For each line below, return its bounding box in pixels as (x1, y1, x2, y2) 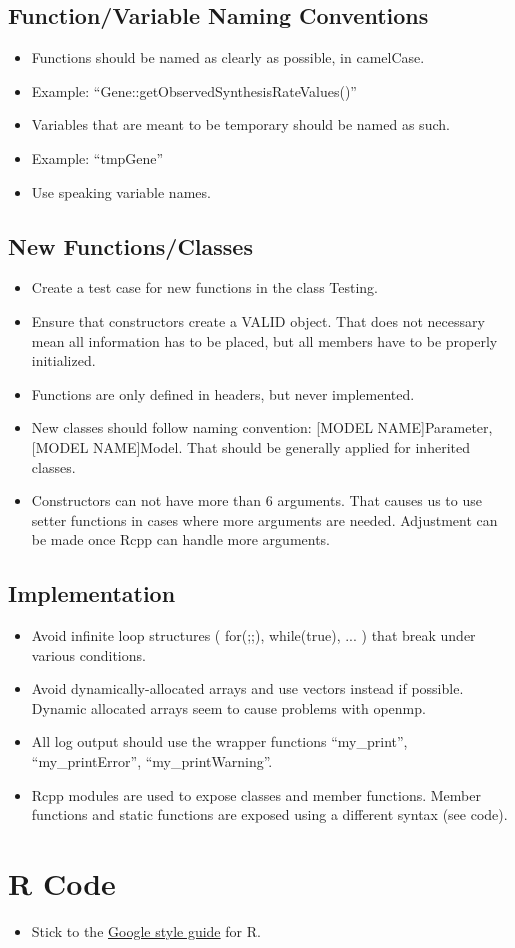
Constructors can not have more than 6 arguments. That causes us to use (31, 490, 482, 511)
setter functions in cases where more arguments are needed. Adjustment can (31, 509, 498, 530)
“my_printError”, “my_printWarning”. (31, 751, 273, 772)
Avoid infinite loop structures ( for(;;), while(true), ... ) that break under (31, 625, 476, 646)
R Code (8, 863, 116, 904)
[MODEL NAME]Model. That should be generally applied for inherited (31, 436, 470, 457)
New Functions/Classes (8, 230, 253, 261)
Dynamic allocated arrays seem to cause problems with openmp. (31, 697, 426, 718)
